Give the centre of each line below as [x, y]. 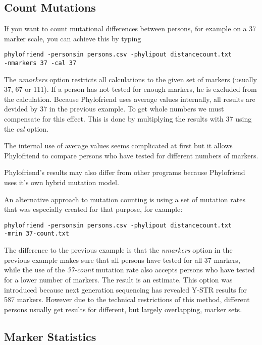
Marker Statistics [50, 336]
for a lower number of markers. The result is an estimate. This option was [118, 279]
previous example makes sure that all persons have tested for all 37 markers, [122, 260]
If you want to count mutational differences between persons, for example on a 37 [130, 28]
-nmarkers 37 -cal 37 [40, 63]
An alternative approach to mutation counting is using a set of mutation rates [125, 199]
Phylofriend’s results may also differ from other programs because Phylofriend [125, 172]
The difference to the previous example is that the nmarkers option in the [118, 250]
